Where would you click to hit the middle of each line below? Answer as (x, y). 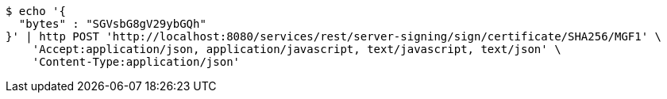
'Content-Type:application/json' (136, 62)
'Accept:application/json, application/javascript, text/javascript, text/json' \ (297, 49)
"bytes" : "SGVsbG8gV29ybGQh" (112, 24)
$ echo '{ (36, 11)
